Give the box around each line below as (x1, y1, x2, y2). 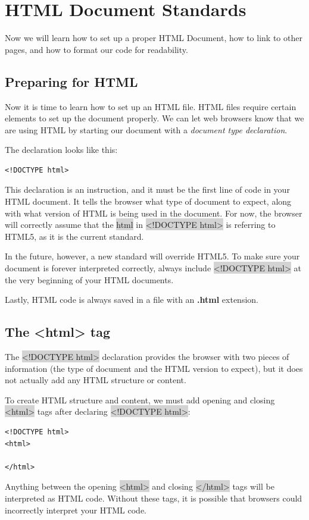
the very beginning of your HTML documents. (5, 273, 174, 286)
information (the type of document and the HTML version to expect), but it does (5, 362, 303, 374)
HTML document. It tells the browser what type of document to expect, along (5, 195, 292, 208)
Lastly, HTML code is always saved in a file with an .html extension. (5, 293, 258, 306)
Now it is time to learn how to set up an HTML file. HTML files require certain (5, 100, 296, 112)
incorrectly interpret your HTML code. (5, 503, 147, 516)
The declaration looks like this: (5, 143, 118, 156)
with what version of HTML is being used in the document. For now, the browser (5, 206, 302, 219)
